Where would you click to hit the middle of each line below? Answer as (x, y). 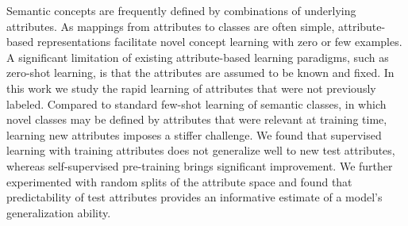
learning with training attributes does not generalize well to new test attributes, (201, 150)
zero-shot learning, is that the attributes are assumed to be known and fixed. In (200, 73)
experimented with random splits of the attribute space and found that (179, 181)
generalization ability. (59, 212)
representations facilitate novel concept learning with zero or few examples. (219, 42)
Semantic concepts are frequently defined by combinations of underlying (181, 10)
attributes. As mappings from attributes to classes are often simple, (171, 26)
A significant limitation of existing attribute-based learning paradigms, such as (198, 57)
